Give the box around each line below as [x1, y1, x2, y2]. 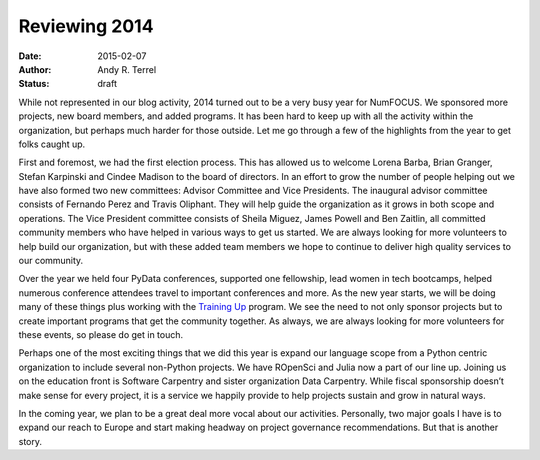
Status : [18, 78, 50, 90]
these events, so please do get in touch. [18, 328, 184, 340]
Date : [18, 50, 42, 62]
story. [18, 435, 43, 447]
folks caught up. [18, 138, 86, 150]
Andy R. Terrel [97, 63, 157, 75]
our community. [18, 255, 84, 267]
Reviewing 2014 [18, 15, 154, 37]
